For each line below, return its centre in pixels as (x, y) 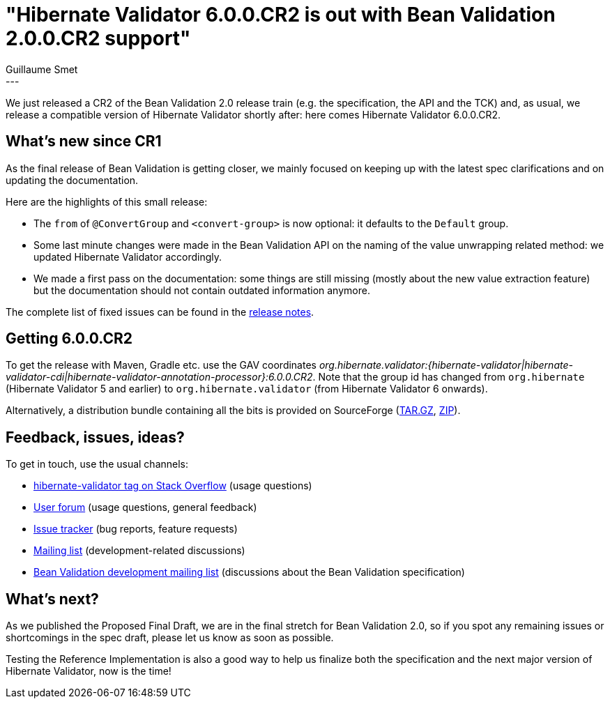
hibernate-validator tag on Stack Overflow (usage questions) (173, 486)
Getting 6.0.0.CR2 (69, 339)
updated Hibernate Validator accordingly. (128, 257)
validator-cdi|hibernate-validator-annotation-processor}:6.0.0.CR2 (159, 377)
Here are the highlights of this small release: (107, 201)
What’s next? (52, 599)
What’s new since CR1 (84, 141)
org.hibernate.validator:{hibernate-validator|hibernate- (446, 365)
